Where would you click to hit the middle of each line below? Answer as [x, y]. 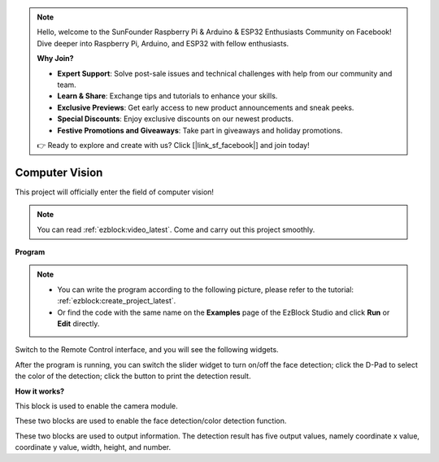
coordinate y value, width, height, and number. [93, 447]
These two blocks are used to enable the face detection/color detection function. [151, 421]
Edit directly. [78, 323]
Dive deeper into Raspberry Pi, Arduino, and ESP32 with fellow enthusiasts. [163, 43]
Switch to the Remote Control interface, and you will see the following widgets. [147, 350]
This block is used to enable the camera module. [96, 406]
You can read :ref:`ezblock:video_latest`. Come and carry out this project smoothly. [176, 229]
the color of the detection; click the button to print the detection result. [133, 376]
